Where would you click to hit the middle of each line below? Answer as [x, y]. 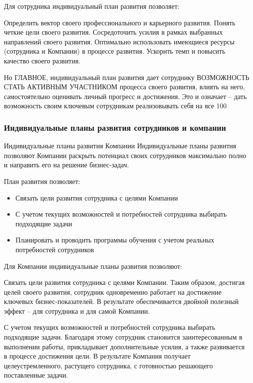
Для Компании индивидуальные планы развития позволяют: [93, 266]
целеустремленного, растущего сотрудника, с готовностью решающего [108, 365]
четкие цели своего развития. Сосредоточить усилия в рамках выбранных [113, 32]
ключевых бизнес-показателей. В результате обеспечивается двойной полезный [121, 301]
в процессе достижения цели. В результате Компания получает [97, 356]
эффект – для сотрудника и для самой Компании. [77, 311]
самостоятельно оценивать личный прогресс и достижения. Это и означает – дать [125, 96]
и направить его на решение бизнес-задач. [66, 165]
